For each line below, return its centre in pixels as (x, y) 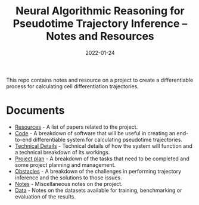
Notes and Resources (100, 36)
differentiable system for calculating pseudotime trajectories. (108, 139)
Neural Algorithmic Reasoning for (100, 11)
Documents (35, 111)
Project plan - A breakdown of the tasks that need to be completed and (102, 159)
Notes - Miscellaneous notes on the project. (69, 184)
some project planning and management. (65, 164)
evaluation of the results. (45, 196)
